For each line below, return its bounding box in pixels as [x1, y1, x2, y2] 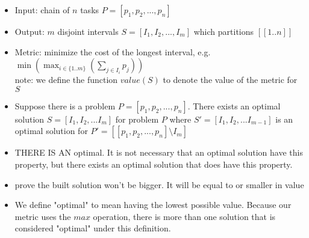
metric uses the [14, 210, 71, 222]
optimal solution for [14, 124, 88, 137]
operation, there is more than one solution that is [93, 210, 276, 222]
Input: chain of [14, 4, 70, 16]
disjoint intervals [57, 25, 119, 37]
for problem [115, 112, 159, 125]
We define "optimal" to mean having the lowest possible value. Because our [14, 198, 292, 211]
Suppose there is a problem [14, 99, 116, 112]
